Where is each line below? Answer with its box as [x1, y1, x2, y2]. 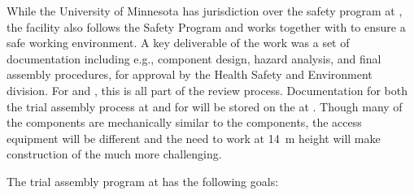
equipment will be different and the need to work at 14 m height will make [7, 129, 381, 146]
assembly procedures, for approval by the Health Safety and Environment [7, 66, 373, 83]
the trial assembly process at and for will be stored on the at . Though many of [7, 97, 403, 115]
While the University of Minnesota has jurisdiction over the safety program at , [7, 2, 403, 19]
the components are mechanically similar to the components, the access [7, 114, 362, 131]
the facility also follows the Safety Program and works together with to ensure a [7, 18, 406, 35]
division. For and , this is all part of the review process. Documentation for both [7, 81, 407, 98]
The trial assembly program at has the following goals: [7, 172, 279, 189]
